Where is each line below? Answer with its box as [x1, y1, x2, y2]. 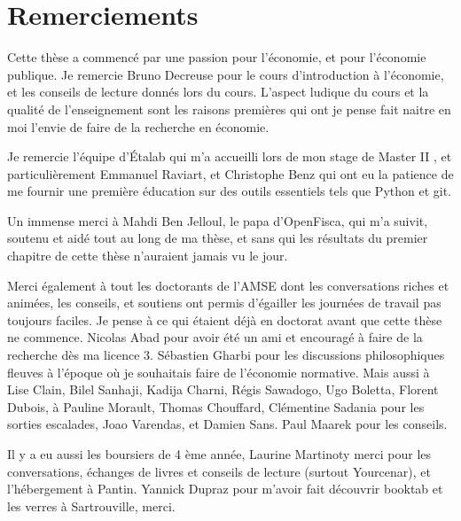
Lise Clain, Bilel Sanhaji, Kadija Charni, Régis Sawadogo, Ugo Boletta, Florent [7, 380, 439, 399]
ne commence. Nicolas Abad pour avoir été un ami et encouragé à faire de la [7, 328, 423, 346]
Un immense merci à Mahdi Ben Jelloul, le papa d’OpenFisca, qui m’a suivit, [7, 211, 428, 229]
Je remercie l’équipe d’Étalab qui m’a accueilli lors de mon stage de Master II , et [7, 147, 452, 166]
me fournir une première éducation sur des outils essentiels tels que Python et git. [7, 182, 452, 200]
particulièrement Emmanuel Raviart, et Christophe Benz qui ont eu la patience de [7, 164, 454, 183]
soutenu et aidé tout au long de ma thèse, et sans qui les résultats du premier [7, 229, 428, 247]
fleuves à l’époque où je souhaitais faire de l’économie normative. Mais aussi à [7, 362, 430, 381]
